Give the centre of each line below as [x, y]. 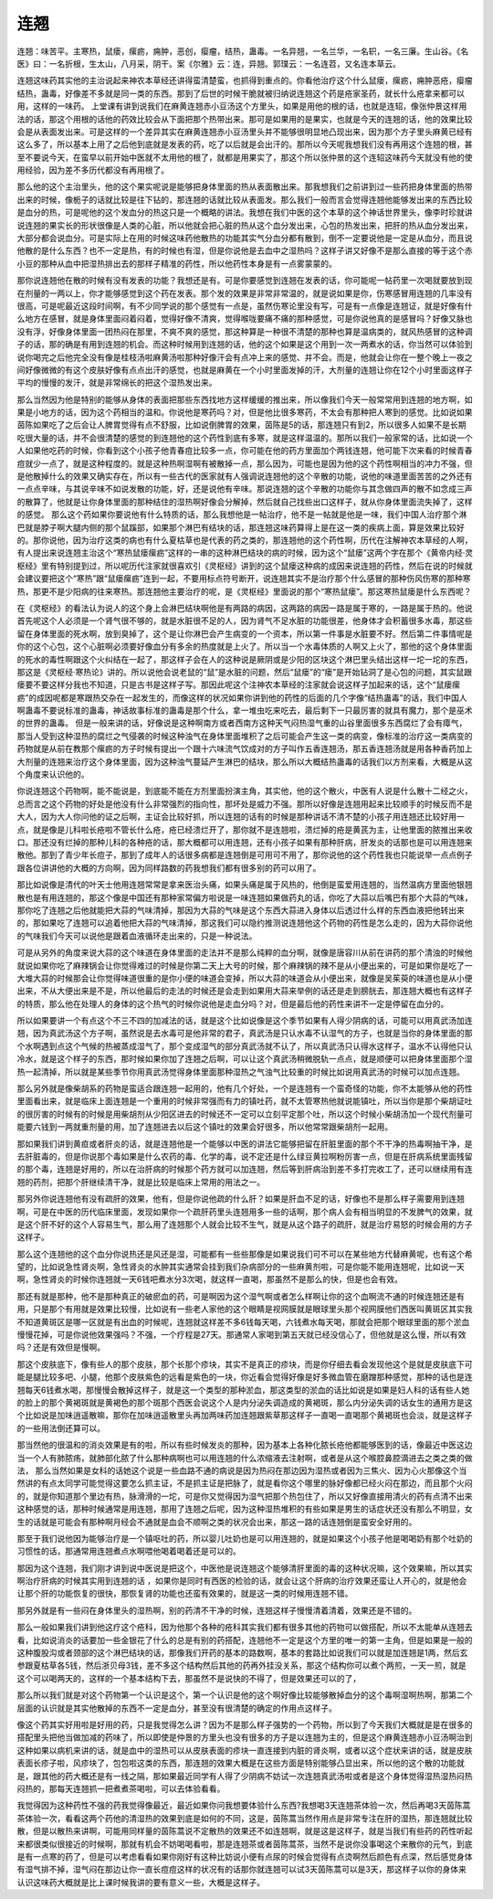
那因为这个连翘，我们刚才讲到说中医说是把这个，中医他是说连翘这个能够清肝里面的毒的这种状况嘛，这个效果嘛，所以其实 [245, 1568]
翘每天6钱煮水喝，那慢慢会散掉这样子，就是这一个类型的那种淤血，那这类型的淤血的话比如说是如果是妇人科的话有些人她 [243, 1390]
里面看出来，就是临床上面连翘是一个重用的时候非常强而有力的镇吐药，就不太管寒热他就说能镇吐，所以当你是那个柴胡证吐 [245, 1101]
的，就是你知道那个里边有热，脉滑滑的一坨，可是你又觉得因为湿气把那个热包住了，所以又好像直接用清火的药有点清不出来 [245, 1496]
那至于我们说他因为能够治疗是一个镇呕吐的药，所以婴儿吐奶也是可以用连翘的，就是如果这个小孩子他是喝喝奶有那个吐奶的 [245, 1538]
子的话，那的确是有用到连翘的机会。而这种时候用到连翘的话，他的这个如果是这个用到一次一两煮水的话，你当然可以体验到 [245, 345]
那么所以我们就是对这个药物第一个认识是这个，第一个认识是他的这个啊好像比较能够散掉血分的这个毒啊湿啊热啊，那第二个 [245, 1695]
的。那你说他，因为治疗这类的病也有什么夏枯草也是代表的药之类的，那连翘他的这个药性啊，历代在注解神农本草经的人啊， [245, 540]
